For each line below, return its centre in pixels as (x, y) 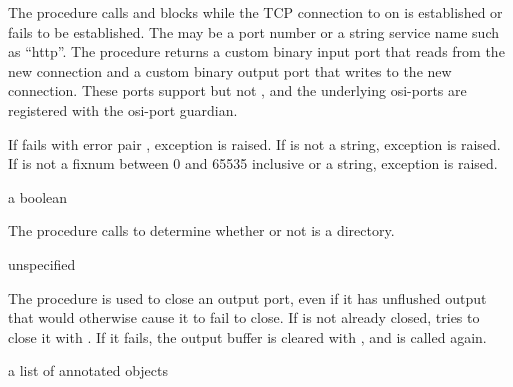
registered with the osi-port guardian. (123, 109)
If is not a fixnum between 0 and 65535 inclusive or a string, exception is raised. (253, 163)
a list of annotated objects (88, 370)
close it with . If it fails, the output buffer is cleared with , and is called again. (247, 336)
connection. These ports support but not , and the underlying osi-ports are (237, 90)
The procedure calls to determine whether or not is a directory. (201, 230)
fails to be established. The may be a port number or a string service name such (254, 31)
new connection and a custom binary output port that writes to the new (230, 70)
